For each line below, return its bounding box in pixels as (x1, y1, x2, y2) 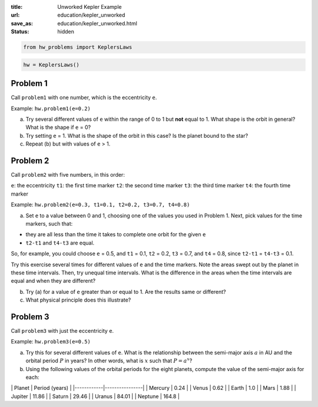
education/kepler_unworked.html (57, 19, 138, 27)
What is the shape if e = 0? (25, 124, 91, 131)
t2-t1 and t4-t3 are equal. (25, 239, 95, 246)
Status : (11, 28, 29, 35)
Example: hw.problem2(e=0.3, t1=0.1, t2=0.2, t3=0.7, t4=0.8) (11, 201, 190, 209)
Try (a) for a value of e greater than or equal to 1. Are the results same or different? (25, 288, 226, 295)
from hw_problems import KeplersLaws (23, 44, 132, 51)
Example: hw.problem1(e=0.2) (11, 105, 91, 112)
